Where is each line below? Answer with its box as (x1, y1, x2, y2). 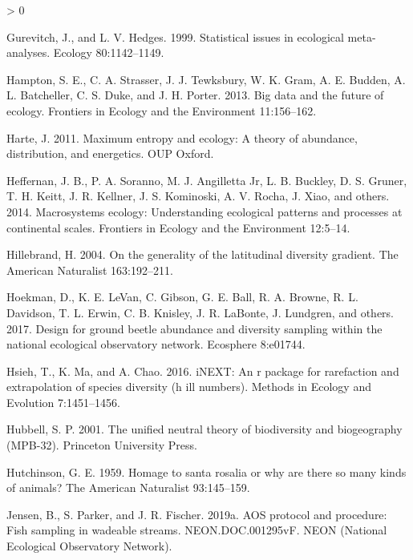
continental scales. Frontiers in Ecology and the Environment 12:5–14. (6, 219, 350, 236)
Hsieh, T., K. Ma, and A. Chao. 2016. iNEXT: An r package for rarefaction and (6, 362, 399, 379)
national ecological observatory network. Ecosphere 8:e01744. (6, 336, 306, 353)
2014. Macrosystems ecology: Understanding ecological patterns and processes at (6, 203, 403, 220)
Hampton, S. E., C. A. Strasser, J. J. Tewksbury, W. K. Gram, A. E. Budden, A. (6, 71, 406, 87)
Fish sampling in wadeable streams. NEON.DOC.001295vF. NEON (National (6, 522, 387, 538)
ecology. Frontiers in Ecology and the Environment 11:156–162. (6, 102, 317, 119)
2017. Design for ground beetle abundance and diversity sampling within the (6, 320, 383, 336)
